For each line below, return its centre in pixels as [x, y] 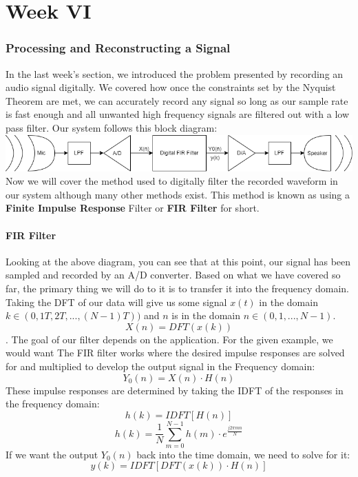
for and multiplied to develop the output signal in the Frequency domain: [160, 366]
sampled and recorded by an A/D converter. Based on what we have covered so [173, 275]
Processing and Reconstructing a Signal [118, 48]
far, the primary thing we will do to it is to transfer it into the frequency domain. [177, 288]
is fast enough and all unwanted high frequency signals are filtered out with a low [177, 114]
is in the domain [206, 315]
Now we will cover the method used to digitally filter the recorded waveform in [172, 181]
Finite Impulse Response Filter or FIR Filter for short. [133, 208]
